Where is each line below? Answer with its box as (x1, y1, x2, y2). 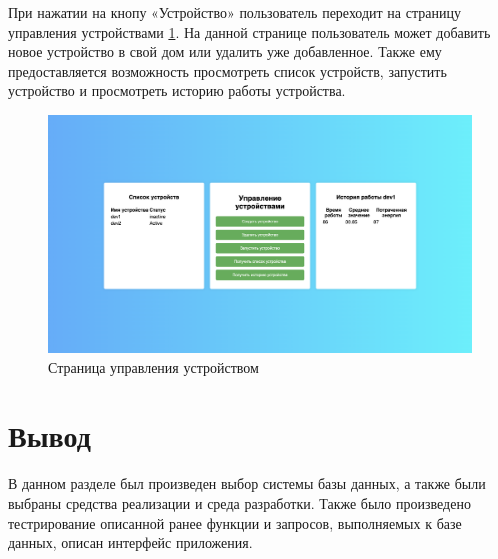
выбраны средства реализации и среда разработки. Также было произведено (8, 492, 471, 513)
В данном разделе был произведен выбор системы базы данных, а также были (8, 473, 486, 494)
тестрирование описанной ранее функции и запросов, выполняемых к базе (8, 512, 462, 533)
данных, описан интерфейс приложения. (8, 532, 253, 553)
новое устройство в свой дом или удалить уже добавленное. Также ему (8, 41, 442, 62)
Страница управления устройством (48, 356, 259, 377)
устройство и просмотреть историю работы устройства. (8, 80, 346, 101)
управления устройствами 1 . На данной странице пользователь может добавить (8, 21, 491, 42)
